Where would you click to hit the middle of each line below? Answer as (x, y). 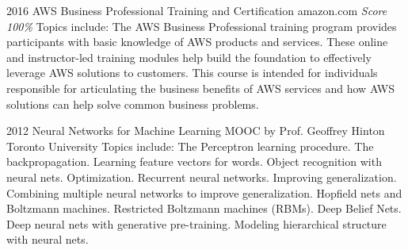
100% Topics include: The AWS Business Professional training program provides (202, 26)
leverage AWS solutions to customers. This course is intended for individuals (192, 73)
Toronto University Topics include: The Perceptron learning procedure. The (190, 146)
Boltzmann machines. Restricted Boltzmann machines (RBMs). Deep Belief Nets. (204, 208)
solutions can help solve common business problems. (133, 104)
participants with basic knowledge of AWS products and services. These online (197, 42)
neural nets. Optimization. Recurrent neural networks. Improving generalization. (202, 177)
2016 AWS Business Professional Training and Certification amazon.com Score (197, 10)
